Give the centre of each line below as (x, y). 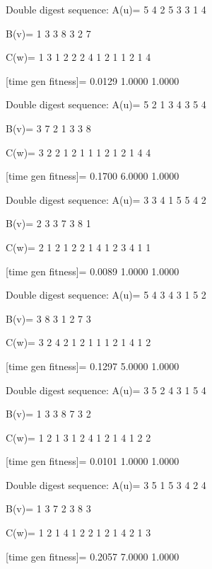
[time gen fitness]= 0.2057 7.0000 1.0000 (93, 556)
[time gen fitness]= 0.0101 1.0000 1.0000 (93, 461)
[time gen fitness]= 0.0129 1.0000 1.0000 (93, 80)
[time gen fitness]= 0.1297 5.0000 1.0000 (93, 366)
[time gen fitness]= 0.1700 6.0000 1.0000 (93, 176)
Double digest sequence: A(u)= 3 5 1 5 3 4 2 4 (106, 484)
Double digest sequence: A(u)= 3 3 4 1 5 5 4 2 (106, 199)
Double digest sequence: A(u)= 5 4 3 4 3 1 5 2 (106, 295)
